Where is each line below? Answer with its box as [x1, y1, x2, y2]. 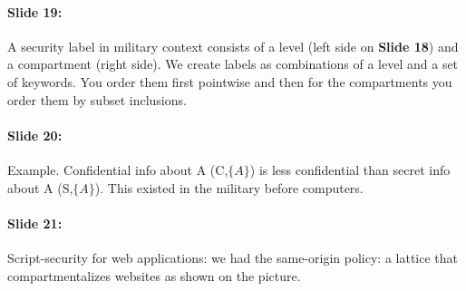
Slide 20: [7, 125, 63, 144]
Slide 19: [7, 2, 63, 21]
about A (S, [7, 178, 73, 197]
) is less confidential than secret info [249, 160, 451, 179]
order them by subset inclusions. [7, 90, 187, 109]
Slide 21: [7, 213, 63, 232]
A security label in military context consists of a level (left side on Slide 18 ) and [7, 36, 459, 55]
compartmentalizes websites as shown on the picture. [7, 266, 301, 285]
